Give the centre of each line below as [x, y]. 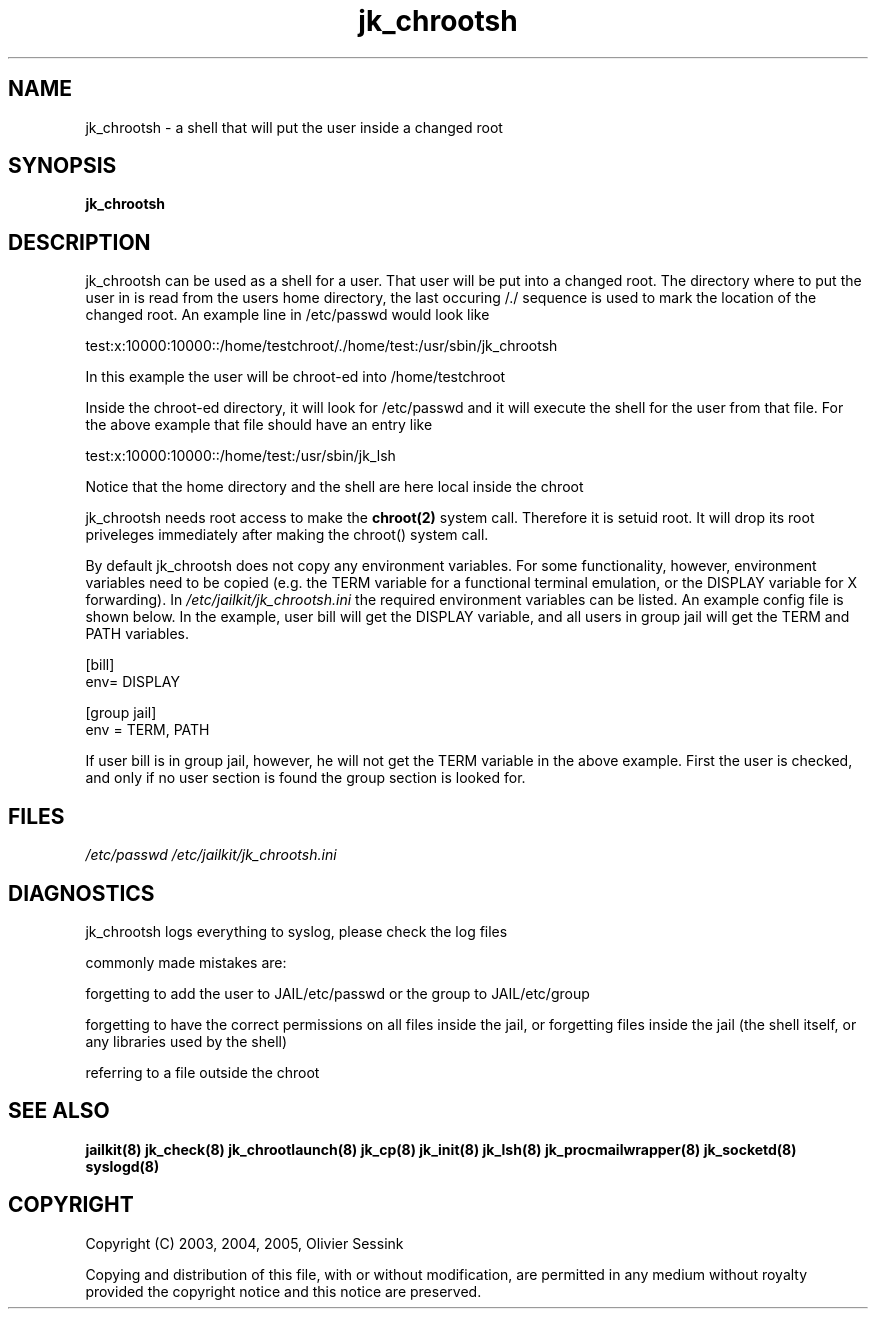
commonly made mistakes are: [186, 962]
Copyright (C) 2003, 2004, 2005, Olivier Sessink [244, 1243]
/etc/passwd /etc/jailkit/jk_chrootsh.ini [211, 855]
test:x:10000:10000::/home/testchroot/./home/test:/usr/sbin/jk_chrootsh [321, 346]
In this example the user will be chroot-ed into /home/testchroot [295, 377]
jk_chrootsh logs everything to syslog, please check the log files [296, 931]
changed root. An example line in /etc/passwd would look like [287, 315]
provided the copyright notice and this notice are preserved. [283, 1291]
